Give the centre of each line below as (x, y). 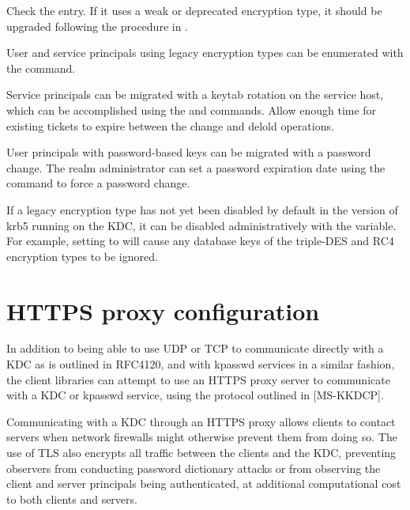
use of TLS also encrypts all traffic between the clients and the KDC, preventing (201, 452)
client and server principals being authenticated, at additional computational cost (204, 484)
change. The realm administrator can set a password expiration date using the (196, 167)
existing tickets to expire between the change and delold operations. (170, 125)
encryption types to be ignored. (82, 256)
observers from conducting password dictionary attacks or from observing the (194, 468)
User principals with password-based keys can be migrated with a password (189, 152)
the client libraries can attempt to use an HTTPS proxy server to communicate (198, 379)
